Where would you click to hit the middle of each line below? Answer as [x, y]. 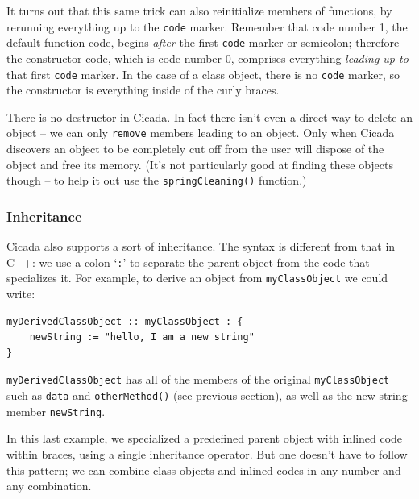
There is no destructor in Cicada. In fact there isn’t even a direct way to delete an [209, 116]
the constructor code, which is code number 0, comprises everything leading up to [207, 58]
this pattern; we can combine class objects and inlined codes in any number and [204, 470]
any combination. [49, 486]
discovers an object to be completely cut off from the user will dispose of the [195, 148]
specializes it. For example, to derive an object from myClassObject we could [197, 278]
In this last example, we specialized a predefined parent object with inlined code [205, 438]
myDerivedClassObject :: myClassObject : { [125, 321]
